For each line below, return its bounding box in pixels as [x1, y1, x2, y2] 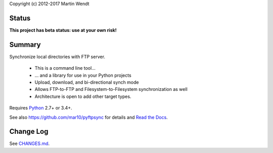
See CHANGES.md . [9, 140, 50, 146]
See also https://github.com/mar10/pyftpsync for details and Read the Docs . [9, 114, 168, 120]
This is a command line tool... [34, 65, 96, 71]
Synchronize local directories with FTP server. [9, 54, 106, 60]
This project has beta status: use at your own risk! [9, 27, 117, 33]
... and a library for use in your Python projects [34, 72, 131, 78]
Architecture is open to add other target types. [34, 93, 131, 99]
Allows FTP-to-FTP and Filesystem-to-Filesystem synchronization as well [34, 86, 188, 92]
